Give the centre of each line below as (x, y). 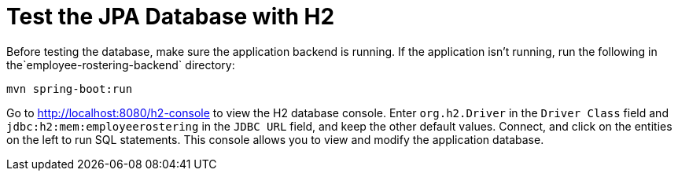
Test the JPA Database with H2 (171, 17)
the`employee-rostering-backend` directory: (121, 65)
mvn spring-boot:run (70, 88)
